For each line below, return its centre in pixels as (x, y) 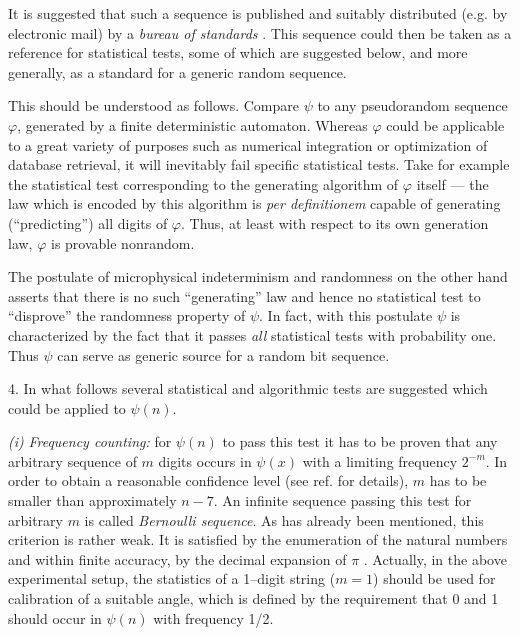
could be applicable (445, 124)
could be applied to (67, 407)
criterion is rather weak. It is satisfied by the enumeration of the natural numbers (258, 539)
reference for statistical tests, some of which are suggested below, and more (238, 52)
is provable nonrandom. (122, 242)
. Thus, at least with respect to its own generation (335, 222)
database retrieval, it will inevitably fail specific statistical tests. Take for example (259, 164)
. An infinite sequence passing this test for (342, 500)
